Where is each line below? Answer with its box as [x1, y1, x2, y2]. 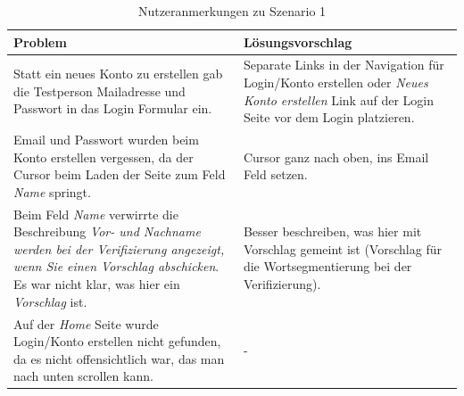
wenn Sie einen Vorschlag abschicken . [13, 257, 220, 276]
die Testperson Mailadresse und [13, 81, 186, 100]
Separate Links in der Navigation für [243, 55, 444, 74]
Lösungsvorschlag [243, 32, 352, 51]
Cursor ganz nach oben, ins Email [243, 147, 429, 166]
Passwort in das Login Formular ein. [13, 99, 212, 118]
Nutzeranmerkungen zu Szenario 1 [137, 2, 327, 20]
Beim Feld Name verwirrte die [13, 204, 178, 223]
